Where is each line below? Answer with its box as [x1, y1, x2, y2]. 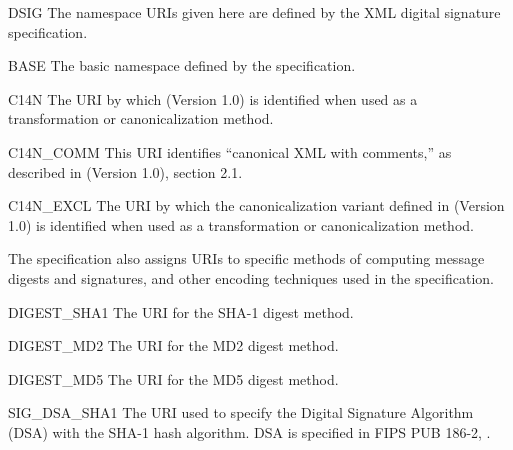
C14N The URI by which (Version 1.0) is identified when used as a [8, 88, 418, 109]
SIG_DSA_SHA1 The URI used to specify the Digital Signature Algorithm [8, 402, 474, 423]
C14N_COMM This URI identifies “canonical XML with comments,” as [8, 141, 452, 162]
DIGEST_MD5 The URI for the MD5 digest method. [8, 368, 339, 389]
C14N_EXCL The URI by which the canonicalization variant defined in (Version [8, 195, 505, 216]
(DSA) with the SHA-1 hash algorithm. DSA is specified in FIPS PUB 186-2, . [8, 421, 491, 442]
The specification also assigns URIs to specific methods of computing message [8, 248, 485, 269]
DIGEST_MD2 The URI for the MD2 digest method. [8, 335, 339, 356]
